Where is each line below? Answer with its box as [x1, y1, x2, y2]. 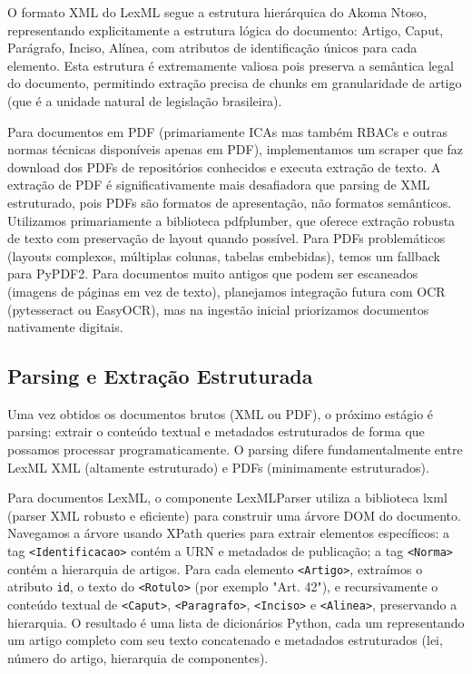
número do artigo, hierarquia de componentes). [7, 648, 269, 667]
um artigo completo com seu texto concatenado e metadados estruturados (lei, [7, 630, 443, 650]
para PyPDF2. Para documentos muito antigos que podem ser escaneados [7, 264, 418, 283]
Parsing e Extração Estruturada [7, 362, 313, 390]
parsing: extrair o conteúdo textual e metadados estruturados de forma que [7, 422, 425, 441]
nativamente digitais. [7, 317, 123, 337]
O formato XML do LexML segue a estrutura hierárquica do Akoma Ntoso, [7, 3, 428, 21]
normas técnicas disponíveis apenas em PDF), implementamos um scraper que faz [7, 140, 464, 159]
